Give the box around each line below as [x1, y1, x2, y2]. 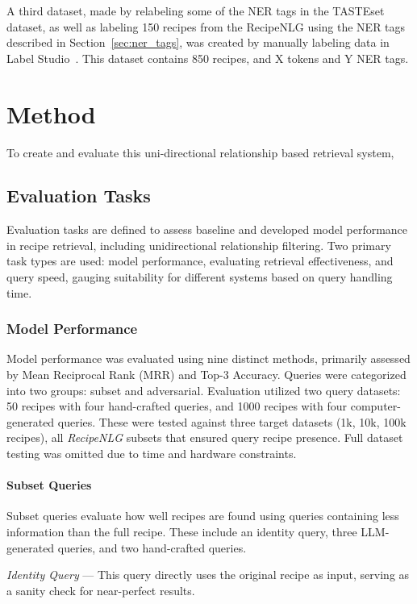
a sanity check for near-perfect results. [6, 581, 195, 598]
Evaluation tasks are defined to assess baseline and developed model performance [6, 221, 408, 238]
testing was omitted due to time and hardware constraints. [6, 445, 297, 462]
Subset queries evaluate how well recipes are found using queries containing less [6, 507, 399, 524]
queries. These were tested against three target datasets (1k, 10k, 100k [57, 413, 407, 430]
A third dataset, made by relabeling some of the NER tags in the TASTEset [6, 2, 385, 19]
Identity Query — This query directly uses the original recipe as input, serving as [6, 566, 410, 583]
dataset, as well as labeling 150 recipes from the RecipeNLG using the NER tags [6, 18, 406, 35]
